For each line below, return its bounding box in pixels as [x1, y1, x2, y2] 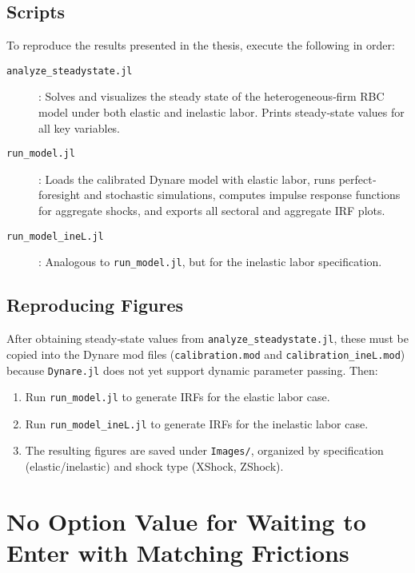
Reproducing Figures [6, 292, 184, 317]
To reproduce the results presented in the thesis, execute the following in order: [6, 37, 395, 54]
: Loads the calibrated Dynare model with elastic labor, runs [38, 170, 336, 187]
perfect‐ [338, 170, 377, 187]
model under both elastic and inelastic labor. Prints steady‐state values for [38, 104, 405, 121]
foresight [38, 186, 81, 203]
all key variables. [38, 119, 121, 136]
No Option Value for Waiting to [6, 504, 366, 537]
